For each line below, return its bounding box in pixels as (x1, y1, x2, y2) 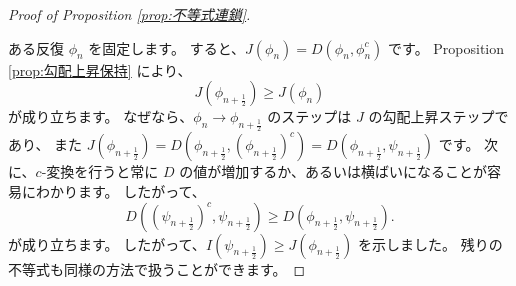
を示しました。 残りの (358, 233, 503, 254)
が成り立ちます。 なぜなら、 (8, 106, 194, 127)
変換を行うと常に (46, 161, 159, 182)
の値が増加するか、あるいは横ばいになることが (179, 161, 487, 182)
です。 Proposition (388, 37, 505, 58)
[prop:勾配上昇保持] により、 (8, 59, 192, 80)
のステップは (267, 106, 352, 127)
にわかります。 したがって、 (21, 180, 206, 201)
